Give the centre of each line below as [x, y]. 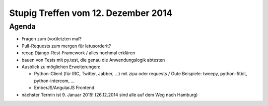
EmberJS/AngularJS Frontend [64, 88]
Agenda [22, 26]
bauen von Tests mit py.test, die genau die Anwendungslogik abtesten [93, 60]
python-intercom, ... [54, 81]
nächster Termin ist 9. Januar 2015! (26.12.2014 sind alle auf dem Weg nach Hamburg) [110, 95]
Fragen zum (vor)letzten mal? [52, 39]
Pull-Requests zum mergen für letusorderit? [66, 46]
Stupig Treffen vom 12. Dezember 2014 [91, 13]
